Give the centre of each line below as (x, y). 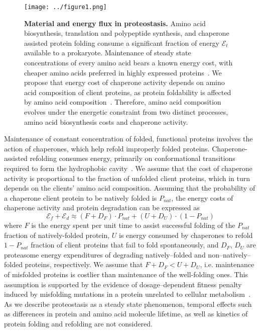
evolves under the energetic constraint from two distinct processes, (126, 112)
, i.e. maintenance (227, 264)
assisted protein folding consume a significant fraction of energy (122, 43)
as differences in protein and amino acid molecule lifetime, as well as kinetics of (126, 314)
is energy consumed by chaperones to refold (186, 235)
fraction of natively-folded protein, (57, 235)
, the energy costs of (202, 197)
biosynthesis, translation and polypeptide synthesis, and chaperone (127, 33)
